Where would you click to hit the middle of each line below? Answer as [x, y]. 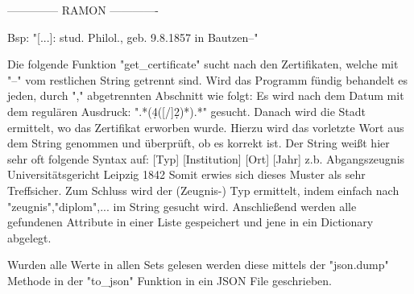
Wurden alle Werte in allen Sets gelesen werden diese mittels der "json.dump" [198, 265]
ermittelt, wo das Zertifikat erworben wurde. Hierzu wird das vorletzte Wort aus [206, 127]
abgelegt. [29, 237]
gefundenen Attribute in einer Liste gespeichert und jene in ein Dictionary [190, 222]
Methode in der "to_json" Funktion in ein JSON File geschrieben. [170, 280]
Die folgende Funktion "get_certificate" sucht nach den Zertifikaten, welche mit [203, 64]
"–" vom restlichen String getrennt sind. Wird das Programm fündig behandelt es [207, 79]
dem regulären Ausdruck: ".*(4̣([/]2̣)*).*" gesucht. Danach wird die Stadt [187, 111]
